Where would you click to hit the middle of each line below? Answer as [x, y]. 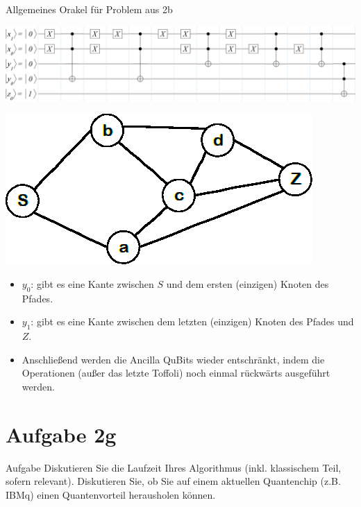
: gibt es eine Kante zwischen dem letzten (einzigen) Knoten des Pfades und [192, 321]
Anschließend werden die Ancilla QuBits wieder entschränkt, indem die [173, 359]
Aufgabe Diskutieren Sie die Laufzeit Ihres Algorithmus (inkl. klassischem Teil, [174, 467]
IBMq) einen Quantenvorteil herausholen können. [111, 494]
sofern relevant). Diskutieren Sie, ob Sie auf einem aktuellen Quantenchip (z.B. [173, 481]
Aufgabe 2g [61, 434]
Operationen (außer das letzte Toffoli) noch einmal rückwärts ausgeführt [176, 373]
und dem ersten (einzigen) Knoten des [247, 284]
